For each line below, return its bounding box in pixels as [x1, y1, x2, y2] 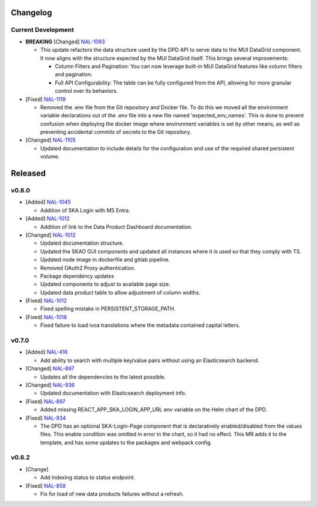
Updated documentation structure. [40, 239, 124, 246]
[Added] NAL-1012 [25, 215, 70, 222]
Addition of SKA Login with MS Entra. [40, 207, 130, 214]
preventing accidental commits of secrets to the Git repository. [40, 129, 192, 136]
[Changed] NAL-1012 [25, 231, 76, 238]
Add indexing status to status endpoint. [40, 474, 135, 481]
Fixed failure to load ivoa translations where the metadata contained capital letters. [40, 322, 241, 329]
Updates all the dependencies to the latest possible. [40, 373, 166, 380]
